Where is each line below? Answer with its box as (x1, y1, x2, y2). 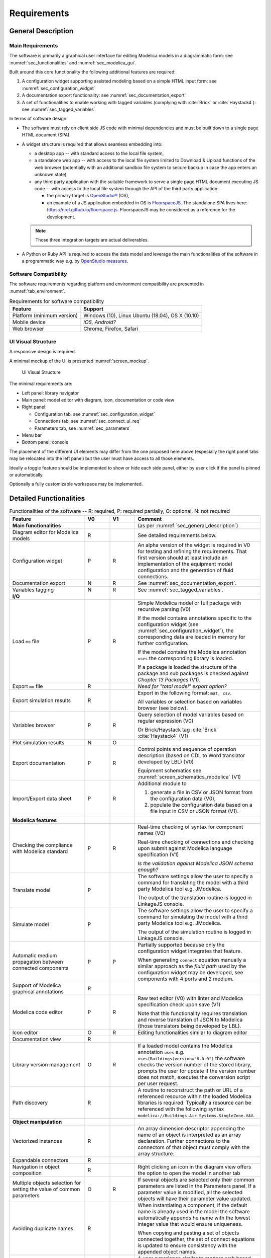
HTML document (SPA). (22, 132, 71, 138)
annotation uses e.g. (138, 1048, 185, 1055)
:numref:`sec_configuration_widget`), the (138, 627, 234, 634)
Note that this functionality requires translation (138, 1009, 247, 1016)
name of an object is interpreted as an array (138, 1131, 241, 1138)
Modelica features (12, 817, 57, 824)
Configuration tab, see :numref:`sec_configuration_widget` (34, 411, 155, 417)
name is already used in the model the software (138, 1208, 250, 1215)
